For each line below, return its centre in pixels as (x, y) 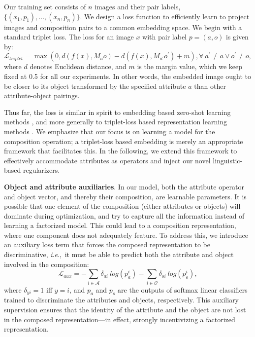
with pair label (165, 37)
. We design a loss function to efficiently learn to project (165, 16)
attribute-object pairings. (42, 95)
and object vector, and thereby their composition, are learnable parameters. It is (125, 196)
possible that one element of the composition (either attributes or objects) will (122, 206)
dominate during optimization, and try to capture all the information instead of (124, 215)
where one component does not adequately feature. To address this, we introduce (126, 235)
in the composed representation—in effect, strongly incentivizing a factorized (120, 319)
